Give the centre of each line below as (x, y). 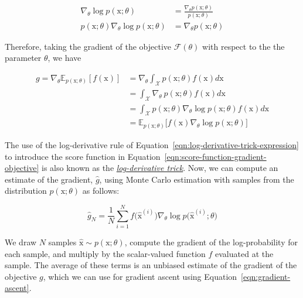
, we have (64, 58)
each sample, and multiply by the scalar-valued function (105, 253)
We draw (21, 242)
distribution (26, 191)
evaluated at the (244, 253)
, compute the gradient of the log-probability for (211, 242)
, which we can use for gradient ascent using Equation (140, 276)
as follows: (101, 191)
